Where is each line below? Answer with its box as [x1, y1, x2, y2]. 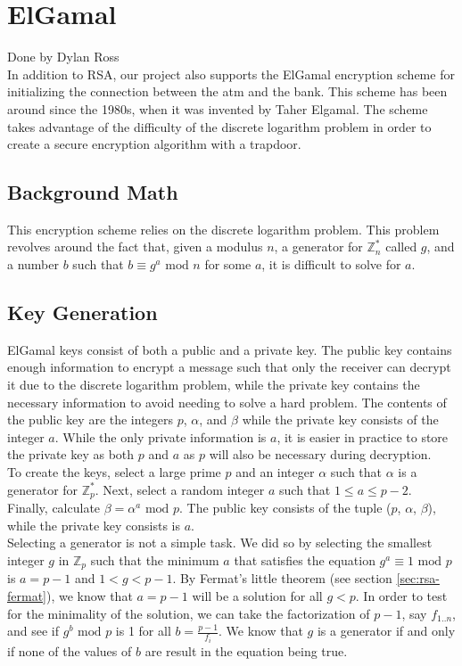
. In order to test [355, 586, 448, 604]
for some [204, 255, 252, 274]
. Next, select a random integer [95, 480, 265, 498]
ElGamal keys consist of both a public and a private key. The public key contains [7, 340, 452, 358]
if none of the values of [7, 641, 132, 660]
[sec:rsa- [396, 569, 440, 588]
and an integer [235, 463, 315, 481]
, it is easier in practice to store [276, 427, 449, 446]
